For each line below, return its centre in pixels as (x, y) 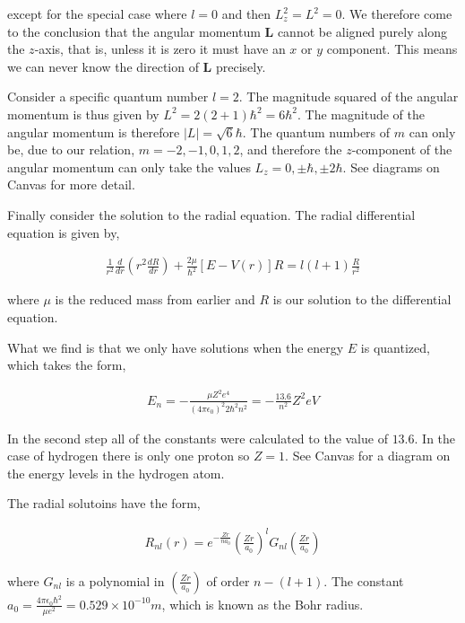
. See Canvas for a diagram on (368, 456)
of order (228, 580)
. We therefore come (397, 13)
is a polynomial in (115, 580)
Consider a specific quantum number (108, 97)
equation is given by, (64, 232)
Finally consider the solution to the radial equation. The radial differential (211, 214)
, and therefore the (291, 149)
